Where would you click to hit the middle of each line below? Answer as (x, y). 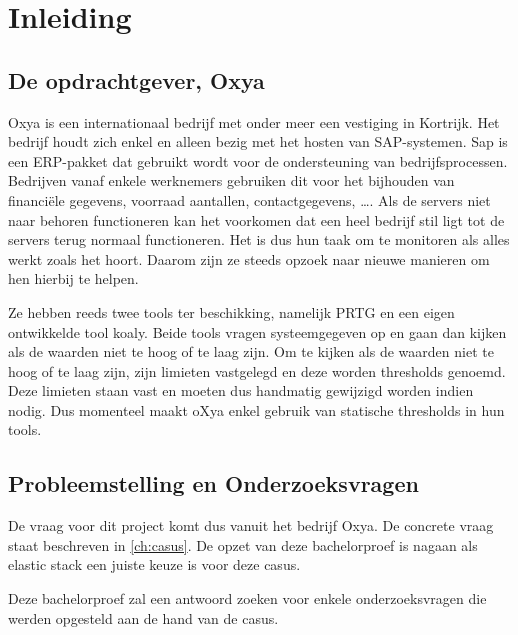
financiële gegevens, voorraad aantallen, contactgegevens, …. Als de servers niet (249, 199)
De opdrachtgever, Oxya (136, 79)
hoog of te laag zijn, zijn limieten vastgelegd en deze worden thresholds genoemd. (257, 370)
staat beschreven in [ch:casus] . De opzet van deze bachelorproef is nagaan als (243, 544)
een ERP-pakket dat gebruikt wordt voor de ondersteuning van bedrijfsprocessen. (258, 160)
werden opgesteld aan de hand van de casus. (143, 617)
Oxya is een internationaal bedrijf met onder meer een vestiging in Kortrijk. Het (254, 121)
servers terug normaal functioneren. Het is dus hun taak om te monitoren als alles (259, 239)
